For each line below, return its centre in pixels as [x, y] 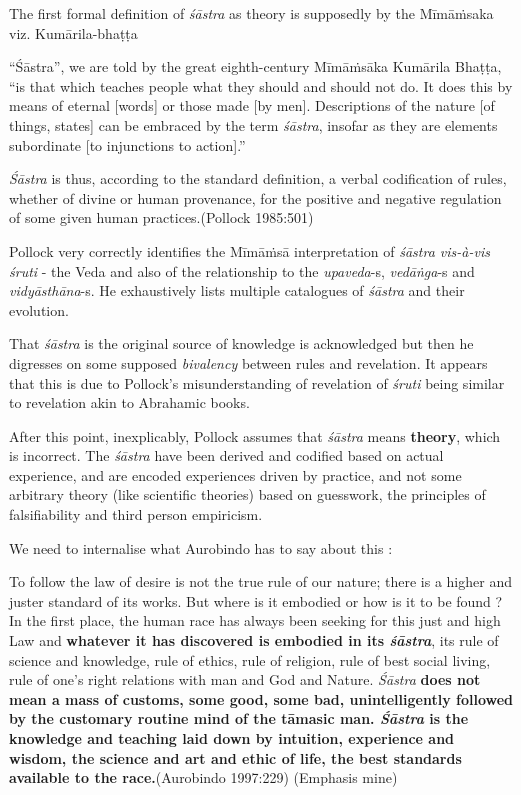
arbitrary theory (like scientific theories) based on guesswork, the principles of [247, 494]
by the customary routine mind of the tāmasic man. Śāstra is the [239, 718]
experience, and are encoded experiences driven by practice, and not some [235, 474]
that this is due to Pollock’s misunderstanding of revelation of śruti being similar [257, 382]
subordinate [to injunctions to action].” [127, 144]
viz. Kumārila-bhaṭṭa [73, 32]
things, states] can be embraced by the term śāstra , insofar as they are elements [253, 124]
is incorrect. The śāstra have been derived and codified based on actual [226, 455]
